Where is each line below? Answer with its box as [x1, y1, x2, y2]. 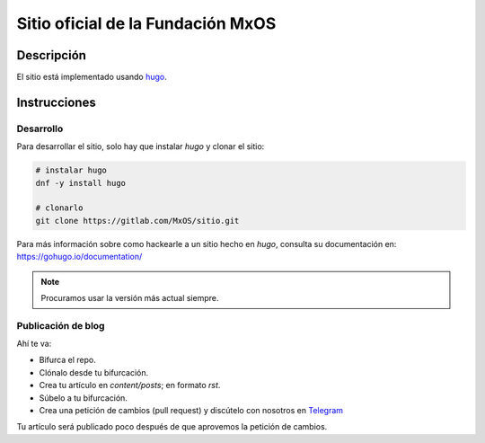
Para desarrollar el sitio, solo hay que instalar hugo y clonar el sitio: [16, 141, 265, 152]
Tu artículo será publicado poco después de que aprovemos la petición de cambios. [16, 421, 328, 432]
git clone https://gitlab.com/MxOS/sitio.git [35, 216, 240, 226]
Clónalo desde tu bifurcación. [39, 367, 149, 377]
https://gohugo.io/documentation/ [16, 252, 143, 262]
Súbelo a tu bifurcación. [39, 392, 128, 403]
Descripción [16, 48, 87, 63]
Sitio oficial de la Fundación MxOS [16, 13, 277, 33]
